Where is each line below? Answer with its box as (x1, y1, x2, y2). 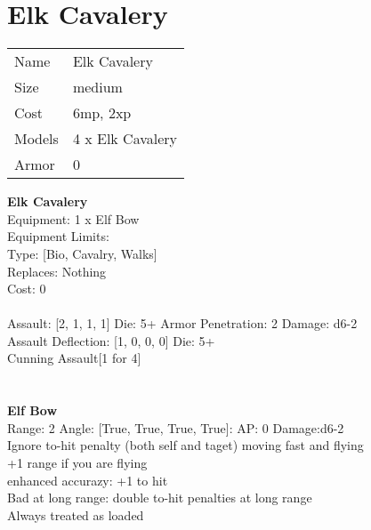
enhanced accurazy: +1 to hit (7, 470, 168, 489)
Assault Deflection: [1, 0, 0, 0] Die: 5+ (7, 331, 215, 349)
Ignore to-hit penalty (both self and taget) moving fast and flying (7, 436, 364, 454)
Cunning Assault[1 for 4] (7, 349, 141, 367)
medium (72, 76, 123, 98)
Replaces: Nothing (7, 261, 107, 280)
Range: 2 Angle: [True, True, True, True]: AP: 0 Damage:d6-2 (7, 418, 344, 437)
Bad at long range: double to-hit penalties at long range (7, 488, 312, 507)
